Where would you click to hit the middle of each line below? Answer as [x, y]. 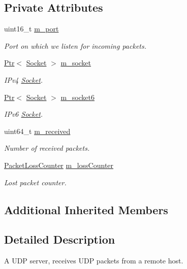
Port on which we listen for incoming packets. [75, 45]
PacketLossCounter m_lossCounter [59, 165]
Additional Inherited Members [86, 209]
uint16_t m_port [32, 29]
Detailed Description [60, 239]
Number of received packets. [47, 148]
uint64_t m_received [37, 131]
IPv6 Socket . [24, 114]
